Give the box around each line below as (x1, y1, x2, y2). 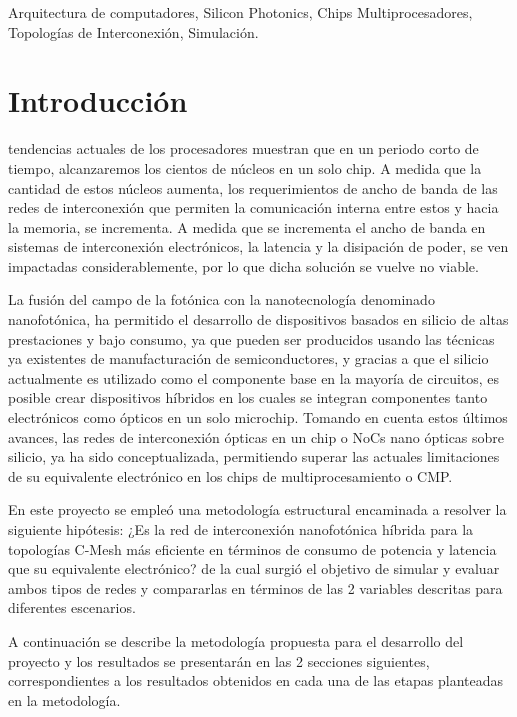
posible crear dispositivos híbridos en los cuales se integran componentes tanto (8, 387, 488, 408)
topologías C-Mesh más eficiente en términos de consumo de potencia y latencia (8, 538, 497, 559)
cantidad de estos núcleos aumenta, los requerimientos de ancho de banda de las (8, 177, 498, 198)
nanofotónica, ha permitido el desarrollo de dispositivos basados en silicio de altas (8, 309, 509, 330)
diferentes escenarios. (8, 597, 136, 618)
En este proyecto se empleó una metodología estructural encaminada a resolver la (8, 499, 507, 520)
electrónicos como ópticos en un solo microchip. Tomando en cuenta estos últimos (8, 407, 508, 428)
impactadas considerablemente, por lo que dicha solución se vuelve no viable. (8, 255, 479, 276)
